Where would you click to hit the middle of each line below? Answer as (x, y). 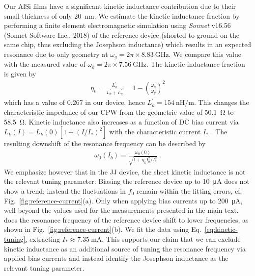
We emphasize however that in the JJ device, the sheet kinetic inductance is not (125, 171)
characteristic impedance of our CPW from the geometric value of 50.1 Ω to (119, 112)
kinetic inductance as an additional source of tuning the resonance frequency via (125, 248)
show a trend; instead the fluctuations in (65, 191)
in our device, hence (115, 102)
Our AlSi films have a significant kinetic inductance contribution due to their (120, 6)
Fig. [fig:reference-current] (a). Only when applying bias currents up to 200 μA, (123, 200)
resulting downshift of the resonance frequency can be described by (105, 143)
